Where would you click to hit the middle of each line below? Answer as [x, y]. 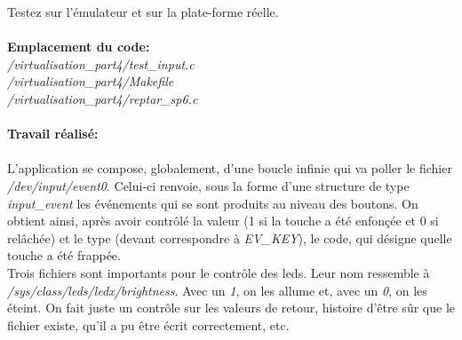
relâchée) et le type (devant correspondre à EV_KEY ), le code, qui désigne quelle [230, 237]
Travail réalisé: [53, 134]
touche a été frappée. [64, 255]
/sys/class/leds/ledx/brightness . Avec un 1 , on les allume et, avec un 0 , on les [217, 290]
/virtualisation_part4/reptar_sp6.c [103, 98]
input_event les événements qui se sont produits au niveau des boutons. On [213, 203]
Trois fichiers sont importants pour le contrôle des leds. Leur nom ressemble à [219, 272]
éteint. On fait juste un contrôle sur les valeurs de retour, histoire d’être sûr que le [231, 308]
